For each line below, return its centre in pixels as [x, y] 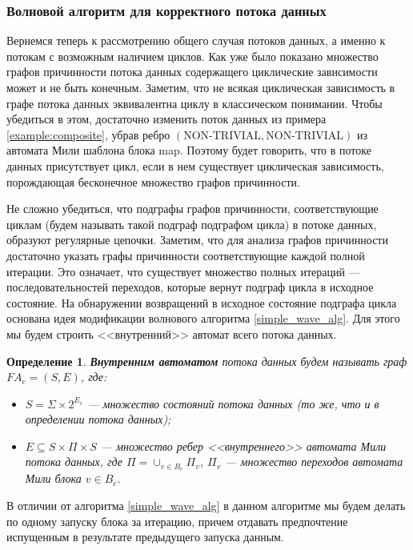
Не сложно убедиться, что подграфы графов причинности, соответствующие [192, 209]
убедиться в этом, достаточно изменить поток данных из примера [166, 119]
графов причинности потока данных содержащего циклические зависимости [192, 72]
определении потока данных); [98, 419]
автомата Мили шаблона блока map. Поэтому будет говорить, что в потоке [189, 150]
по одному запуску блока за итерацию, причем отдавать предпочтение [177, 521]
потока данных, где [74, 462]
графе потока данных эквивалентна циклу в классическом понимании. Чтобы [194, 103]
